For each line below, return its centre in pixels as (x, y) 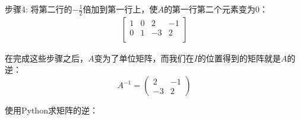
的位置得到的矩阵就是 (239, 58)
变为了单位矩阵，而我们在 (144, 58)
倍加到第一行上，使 (120, 9)
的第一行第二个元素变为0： (216, 9)
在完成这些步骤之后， (46, 58)
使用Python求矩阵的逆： (51, 110)
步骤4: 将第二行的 (39, 9)
